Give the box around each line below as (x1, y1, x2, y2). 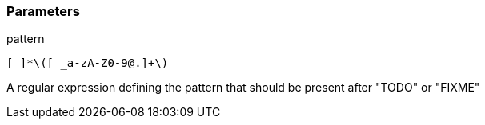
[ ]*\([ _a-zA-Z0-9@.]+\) (6, 57, 169, 70)
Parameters (6, 3, 80, 19)
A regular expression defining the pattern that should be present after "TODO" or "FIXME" (6, 80, 480, 95)
